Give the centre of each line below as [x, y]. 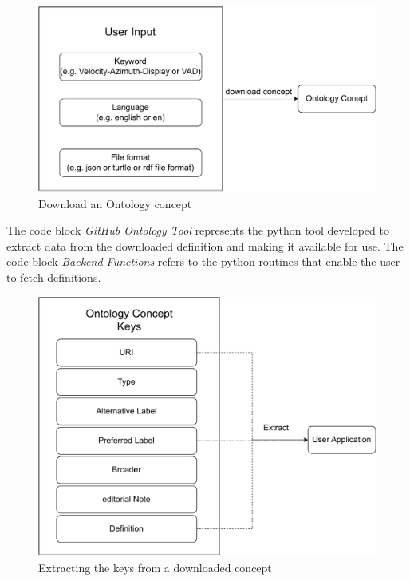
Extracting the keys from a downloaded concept [155, 567]
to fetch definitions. [54, 277]
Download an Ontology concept [115, 203]
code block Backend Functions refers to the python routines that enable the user [203, 261]
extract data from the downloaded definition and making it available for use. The [205, 245]
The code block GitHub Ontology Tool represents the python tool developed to [198, 230]
